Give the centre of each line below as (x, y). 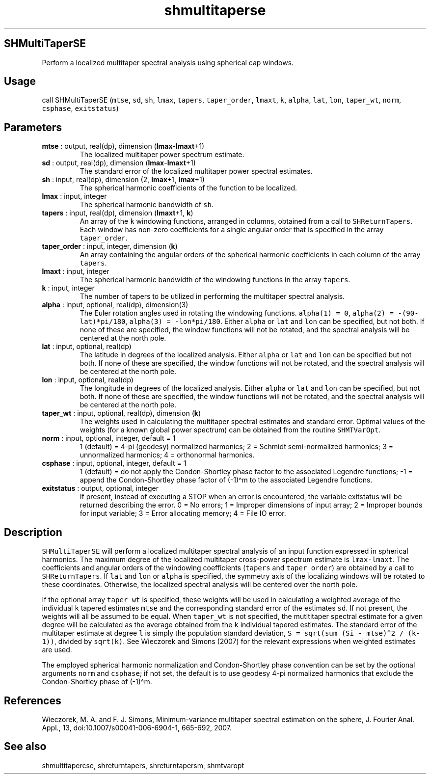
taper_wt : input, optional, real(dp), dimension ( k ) (121, 413)
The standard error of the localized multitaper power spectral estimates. (196, 171)
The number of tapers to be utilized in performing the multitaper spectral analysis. (212, 296)
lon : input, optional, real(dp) (88, 380)
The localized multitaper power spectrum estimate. (162, 155)
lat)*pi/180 (103, 322)
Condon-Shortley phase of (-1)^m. (97, 682)
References (33, 700)
